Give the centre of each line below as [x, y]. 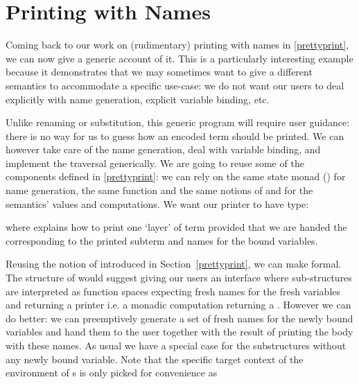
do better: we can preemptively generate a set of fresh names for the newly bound [179, 318]
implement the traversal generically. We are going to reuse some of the [155, 163]
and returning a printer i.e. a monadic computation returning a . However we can [178, 305]
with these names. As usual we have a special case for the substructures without [176, 345]
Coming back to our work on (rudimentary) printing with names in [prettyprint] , [177, 45]
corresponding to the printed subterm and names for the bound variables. [162, 240]
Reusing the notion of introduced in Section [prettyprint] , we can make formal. [174, 264]
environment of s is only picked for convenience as [112, 373]
